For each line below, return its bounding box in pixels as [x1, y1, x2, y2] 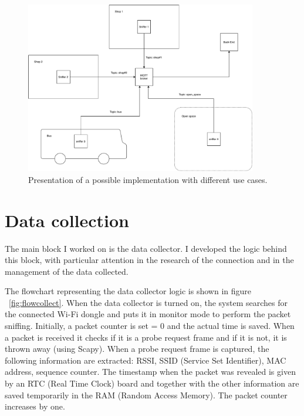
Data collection [5, 208, 130, 232]
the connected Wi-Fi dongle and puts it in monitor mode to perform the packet [5, 308, 291, 320]
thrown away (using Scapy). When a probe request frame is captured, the [5, 342, 269, 355]
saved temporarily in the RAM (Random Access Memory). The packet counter [5, 388, 288, 401]
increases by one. [5, 400, 65, 412]
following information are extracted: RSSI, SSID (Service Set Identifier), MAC [5, 354, 286, 366]
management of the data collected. [5, 265, 129, 277]
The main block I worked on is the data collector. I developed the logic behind [5, 242, 287, 254]
